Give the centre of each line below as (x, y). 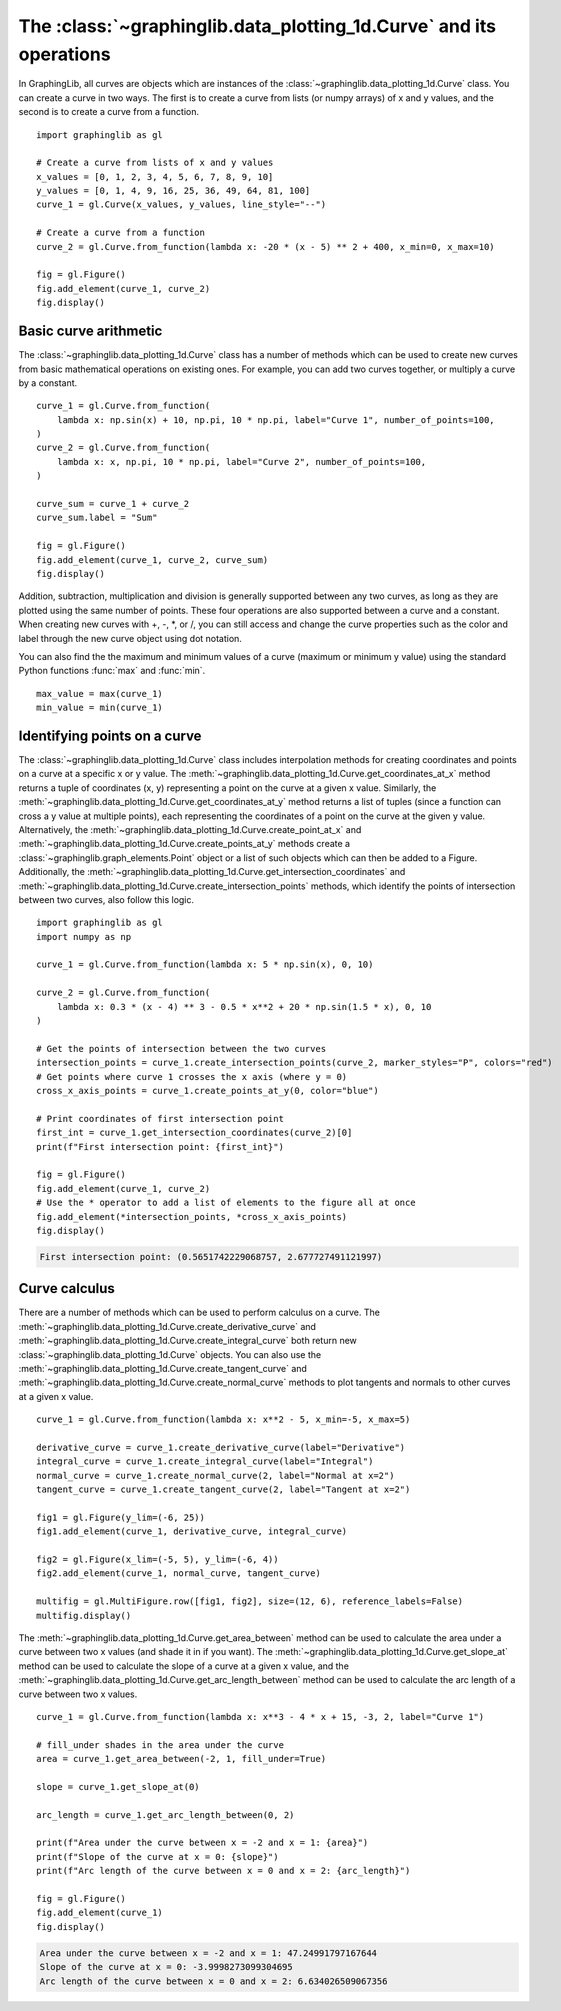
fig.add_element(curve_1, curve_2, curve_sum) (152, 559)
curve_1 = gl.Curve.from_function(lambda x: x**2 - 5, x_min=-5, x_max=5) (223, 1419)
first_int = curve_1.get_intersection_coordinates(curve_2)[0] (194, 1133)
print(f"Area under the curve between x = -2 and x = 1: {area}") (202, 1843)
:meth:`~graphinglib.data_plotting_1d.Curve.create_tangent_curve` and (162, 1368)
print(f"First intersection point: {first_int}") (160, 1146)
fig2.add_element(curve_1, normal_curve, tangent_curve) (179, 1573)
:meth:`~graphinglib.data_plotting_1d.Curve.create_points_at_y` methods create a (184, 844)
